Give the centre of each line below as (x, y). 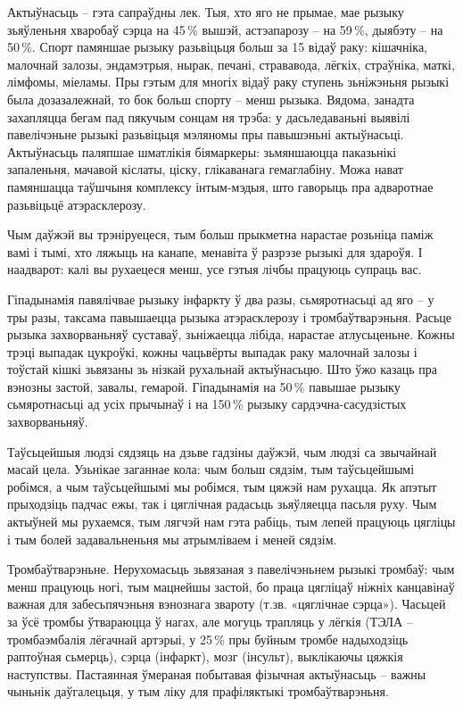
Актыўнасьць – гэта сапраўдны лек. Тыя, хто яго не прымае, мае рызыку (206, 12)
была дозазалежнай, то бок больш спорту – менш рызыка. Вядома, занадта (211, 99)
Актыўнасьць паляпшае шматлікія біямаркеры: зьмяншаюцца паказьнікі (202, 151)
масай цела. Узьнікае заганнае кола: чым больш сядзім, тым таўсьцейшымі (211, 469)
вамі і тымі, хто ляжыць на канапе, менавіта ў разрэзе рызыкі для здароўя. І (215, 251)
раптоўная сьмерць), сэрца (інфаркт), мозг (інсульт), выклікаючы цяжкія (205, 656)
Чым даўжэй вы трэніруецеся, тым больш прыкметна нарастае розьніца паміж (220, 234)
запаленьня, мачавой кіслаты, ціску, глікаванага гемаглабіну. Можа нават (205, 169)
